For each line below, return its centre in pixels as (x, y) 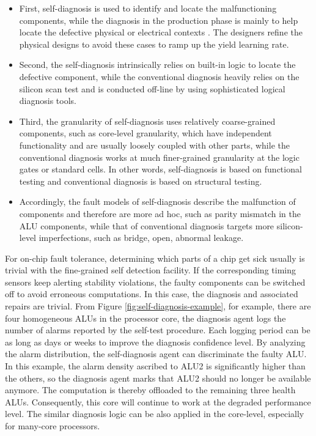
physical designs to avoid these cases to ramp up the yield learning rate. (154, 44)
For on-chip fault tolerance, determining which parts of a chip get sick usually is (155, 258)
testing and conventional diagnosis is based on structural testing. (141, 181)
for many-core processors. (53, 426)
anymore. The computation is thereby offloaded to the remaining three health (150, 390)
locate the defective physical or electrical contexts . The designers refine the (161, 32)
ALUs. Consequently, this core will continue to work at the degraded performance (158, 401)
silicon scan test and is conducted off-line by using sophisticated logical (152, 88)
